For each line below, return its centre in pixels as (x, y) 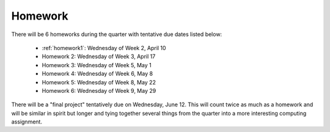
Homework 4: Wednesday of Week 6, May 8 (97, 74)
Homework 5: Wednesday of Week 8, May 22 (99, 82)
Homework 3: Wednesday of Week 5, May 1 (97, 65)
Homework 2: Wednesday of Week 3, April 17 (99, 57)
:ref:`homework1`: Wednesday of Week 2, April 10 (104, 48)
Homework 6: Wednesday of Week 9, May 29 (99, 90)
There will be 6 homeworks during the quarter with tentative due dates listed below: (117, 34)
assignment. (27, 122)
